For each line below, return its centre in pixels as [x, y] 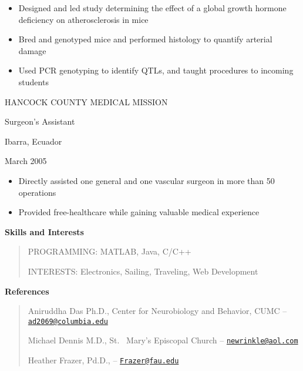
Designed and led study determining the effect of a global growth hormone [152, 8]
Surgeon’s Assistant [40, 121]
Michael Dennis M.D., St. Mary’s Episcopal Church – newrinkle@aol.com [163, 340]
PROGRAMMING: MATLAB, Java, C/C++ [110, 251]
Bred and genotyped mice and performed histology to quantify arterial [145, 39]
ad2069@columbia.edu [68, 321]
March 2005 [26, 161]
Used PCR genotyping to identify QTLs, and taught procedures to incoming [156, 70]
